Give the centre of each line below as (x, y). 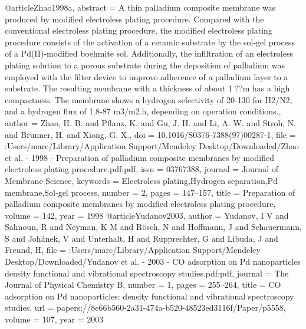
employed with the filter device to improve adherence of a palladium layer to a (147, 76)
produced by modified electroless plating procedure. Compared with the (134, 19)
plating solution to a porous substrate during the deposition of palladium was (145, 65)
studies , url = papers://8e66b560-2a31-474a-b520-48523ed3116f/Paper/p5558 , (145, 307)
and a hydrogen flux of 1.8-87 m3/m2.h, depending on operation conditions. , (143, 111)
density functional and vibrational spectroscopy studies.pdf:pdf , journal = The (147, 273)
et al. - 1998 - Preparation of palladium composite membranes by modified (140, 157)
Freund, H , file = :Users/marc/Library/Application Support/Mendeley (133, 250)
